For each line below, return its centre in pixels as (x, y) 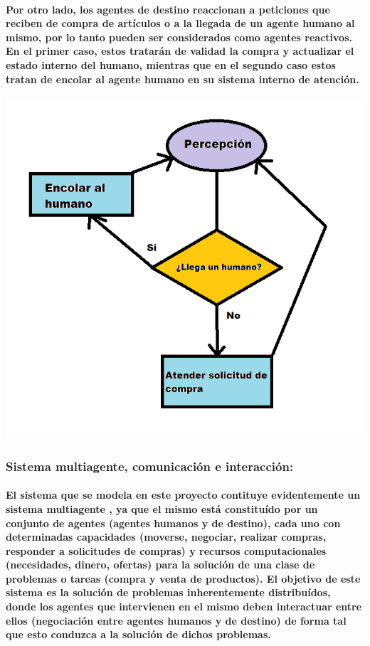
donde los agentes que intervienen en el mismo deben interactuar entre (184, 607)
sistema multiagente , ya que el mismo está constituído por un (162, 508)
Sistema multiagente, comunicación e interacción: (150, 466)
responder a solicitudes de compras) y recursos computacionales (166, 550)
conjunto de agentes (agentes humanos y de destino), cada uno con (173, 523)
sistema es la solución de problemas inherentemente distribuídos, (168, 592)
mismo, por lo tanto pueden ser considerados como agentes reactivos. (179, 37)
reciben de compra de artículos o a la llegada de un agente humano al (180, 23)
